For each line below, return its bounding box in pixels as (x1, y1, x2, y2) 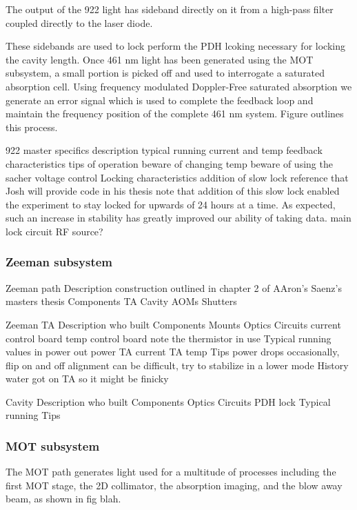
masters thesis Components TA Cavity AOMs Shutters (6, 294, 237, 308)
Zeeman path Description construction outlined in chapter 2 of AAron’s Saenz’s (6, 280, 342, 295)
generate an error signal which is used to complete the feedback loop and (6, 92, 314, 107)
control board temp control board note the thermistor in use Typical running (6, 331, 331, 345)
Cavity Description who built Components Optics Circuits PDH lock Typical (6, 394, 331, 409)
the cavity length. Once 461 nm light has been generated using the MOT (6, 52, 314, 66)
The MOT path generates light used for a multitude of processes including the (6, 464, 336, 479)
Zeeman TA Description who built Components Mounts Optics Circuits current (6, 317, 341, 331)
